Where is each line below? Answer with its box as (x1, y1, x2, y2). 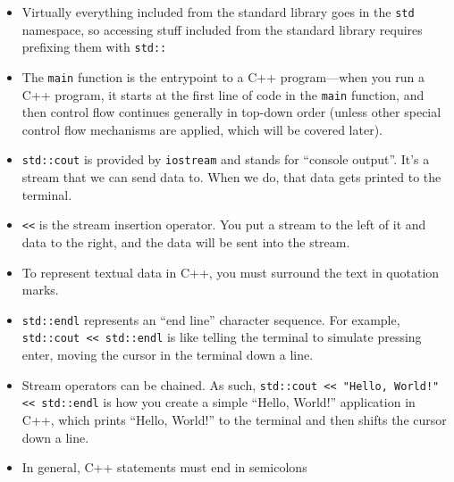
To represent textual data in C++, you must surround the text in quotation (21, 262, 440, 281)
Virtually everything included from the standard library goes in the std (21, 3, 415, 21)
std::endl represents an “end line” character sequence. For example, (21, 310, 400, 328)
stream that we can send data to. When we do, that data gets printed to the (21, 168, 441, 187)
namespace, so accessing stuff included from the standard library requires (21, 20, 423, 38)
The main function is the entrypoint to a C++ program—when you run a (21, 67, 425, 86)
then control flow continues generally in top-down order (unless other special (21, 103, 441, 121)
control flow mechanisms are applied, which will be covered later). (21, 120, 383, 138)
